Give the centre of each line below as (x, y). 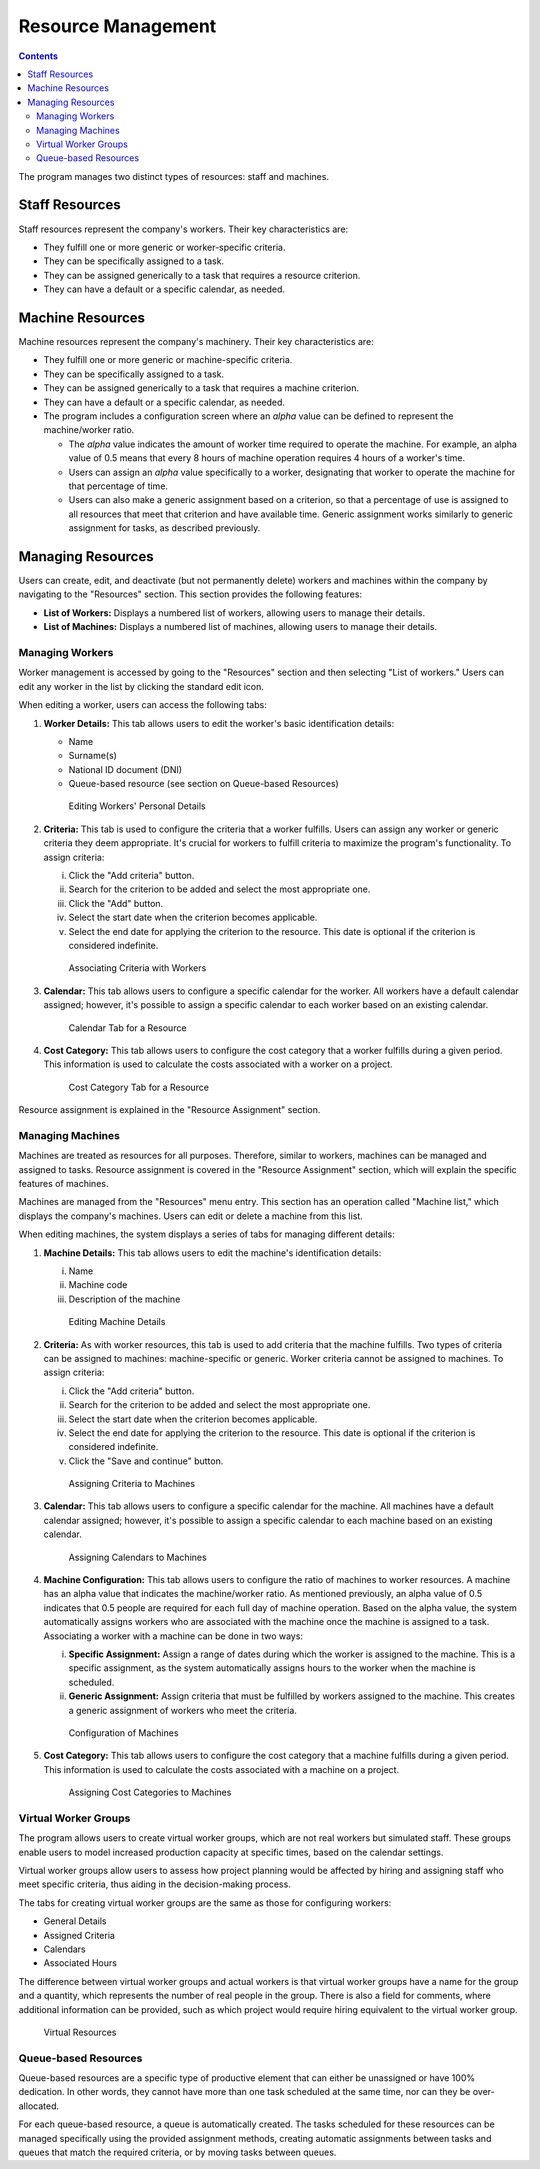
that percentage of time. (118, 486)
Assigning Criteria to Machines (131, 1484)
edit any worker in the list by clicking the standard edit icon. (141, 686)
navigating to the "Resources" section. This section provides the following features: (190, 594)
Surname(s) (92, 756)
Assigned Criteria (79, 1935)
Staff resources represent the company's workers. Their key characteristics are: (183, 229)
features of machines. (63, 1184)
